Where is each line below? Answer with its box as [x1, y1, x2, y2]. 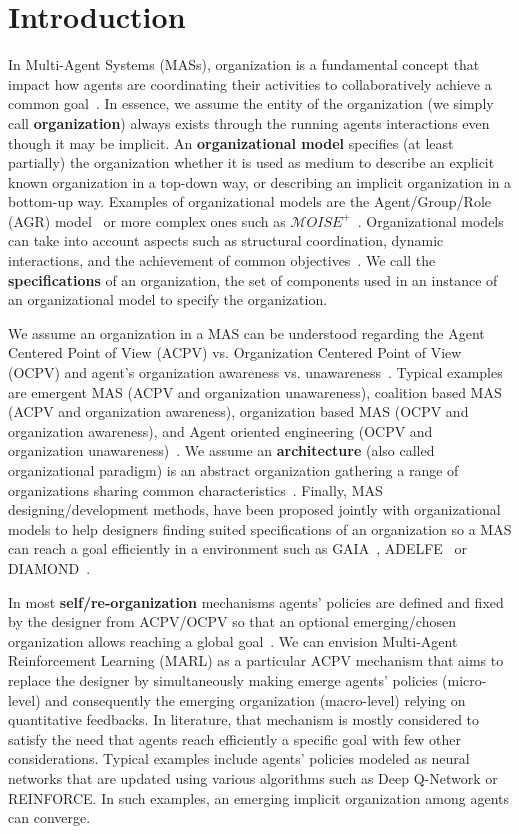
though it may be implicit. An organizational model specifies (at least [8, 132, 454, 153]
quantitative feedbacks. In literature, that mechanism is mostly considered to [8, 709, 480, 730]
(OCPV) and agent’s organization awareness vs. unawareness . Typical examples [8, 362, 503, 383]
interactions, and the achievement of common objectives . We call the [8, 250, 436, 271]
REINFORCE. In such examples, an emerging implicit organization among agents [8, 787, 509, 808]
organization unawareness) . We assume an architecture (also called [8, 440, 435, 461]
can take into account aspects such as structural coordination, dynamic [8, 230, 444, 251]
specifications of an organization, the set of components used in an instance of [8, 269, 498, 290]
